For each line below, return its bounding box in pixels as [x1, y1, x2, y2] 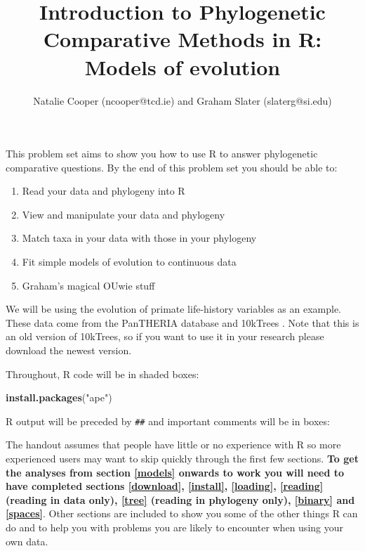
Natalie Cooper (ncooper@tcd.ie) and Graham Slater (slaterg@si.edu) [33, 93, 332, 108]
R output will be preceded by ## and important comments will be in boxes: [6, 413, 330, 428]
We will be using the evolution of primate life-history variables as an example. [6, 302, 341, 316]
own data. [6, 533, 48, 548]
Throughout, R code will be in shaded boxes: [6, 366, 199, 381]
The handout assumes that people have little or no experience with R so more [6, 437, 341, 452]
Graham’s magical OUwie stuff [22, 278, 155, 292]
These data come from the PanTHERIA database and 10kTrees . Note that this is [6, 315, 359, 330]
